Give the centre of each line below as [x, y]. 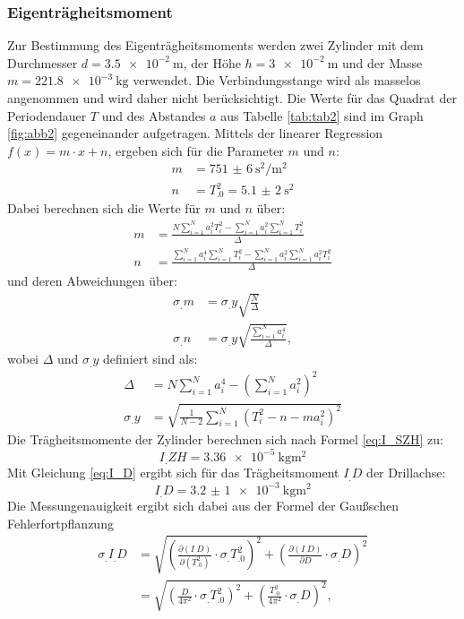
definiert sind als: [150, 359]
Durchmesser [43, 62]
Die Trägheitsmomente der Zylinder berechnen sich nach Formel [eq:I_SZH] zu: [225, 438]
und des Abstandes [154, 115]
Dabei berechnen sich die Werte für [104, 208]
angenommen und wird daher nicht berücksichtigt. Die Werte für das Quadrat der [232, 98]
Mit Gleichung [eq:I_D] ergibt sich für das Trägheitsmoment [173, 473]
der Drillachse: [406, 473]
